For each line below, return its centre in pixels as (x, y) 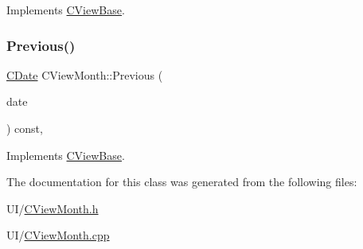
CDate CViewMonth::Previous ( (85, 74)
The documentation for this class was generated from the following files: (182, 182)
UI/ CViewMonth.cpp (58, 235)
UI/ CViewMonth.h (53, 208)
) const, (25, 128)
